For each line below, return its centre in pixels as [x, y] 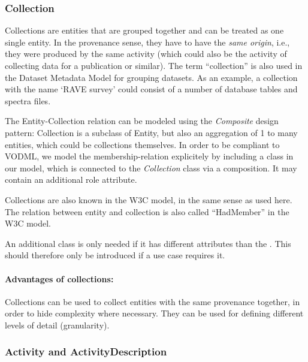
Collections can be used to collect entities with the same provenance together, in [153, 301]
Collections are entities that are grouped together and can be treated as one [144, 30]
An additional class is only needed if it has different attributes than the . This [148, 243]
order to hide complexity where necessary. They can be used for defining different [154, 313]
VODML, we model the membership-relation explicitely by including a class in [149, 156]
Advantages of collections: [59, 278]
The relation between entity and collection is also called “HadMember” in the [147, 211]
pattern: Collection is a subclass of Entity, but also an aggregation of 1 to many [151, 132]
